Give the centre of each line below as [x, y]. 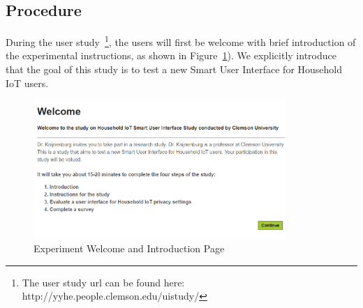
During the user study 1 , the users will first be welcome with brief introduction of [181, 41]
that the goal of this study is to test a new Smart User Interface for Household [174, 69]
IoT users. [27, 83]
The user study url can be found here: [103, 282]
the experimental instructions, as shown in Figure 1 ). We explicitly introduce [171, 55]
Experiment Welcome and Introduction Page [129, 248]
